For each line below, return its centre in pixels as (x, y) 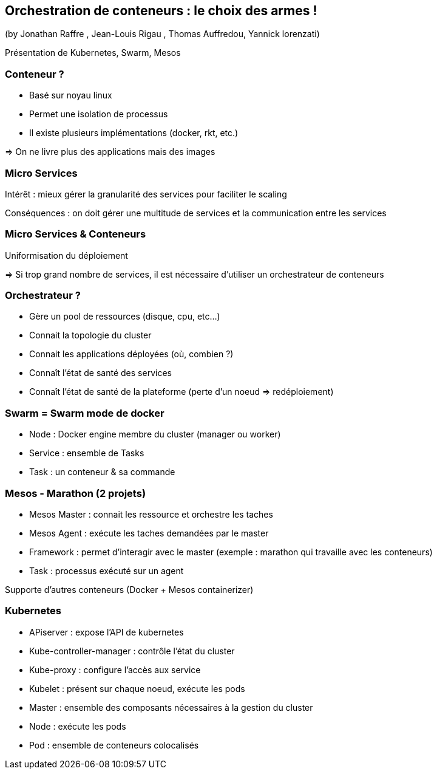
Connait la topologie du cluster (90, 335)
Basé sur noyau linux (71, 95)
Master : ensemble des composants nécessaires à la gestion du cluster (171, 707)
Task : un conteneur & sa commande (102, 472)
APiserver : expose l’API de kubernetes (107, 632)
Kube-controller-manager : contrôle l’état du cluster (132, 651)
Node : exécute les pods (78, 726)
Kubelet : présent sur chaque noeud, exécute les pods (137, 688)
